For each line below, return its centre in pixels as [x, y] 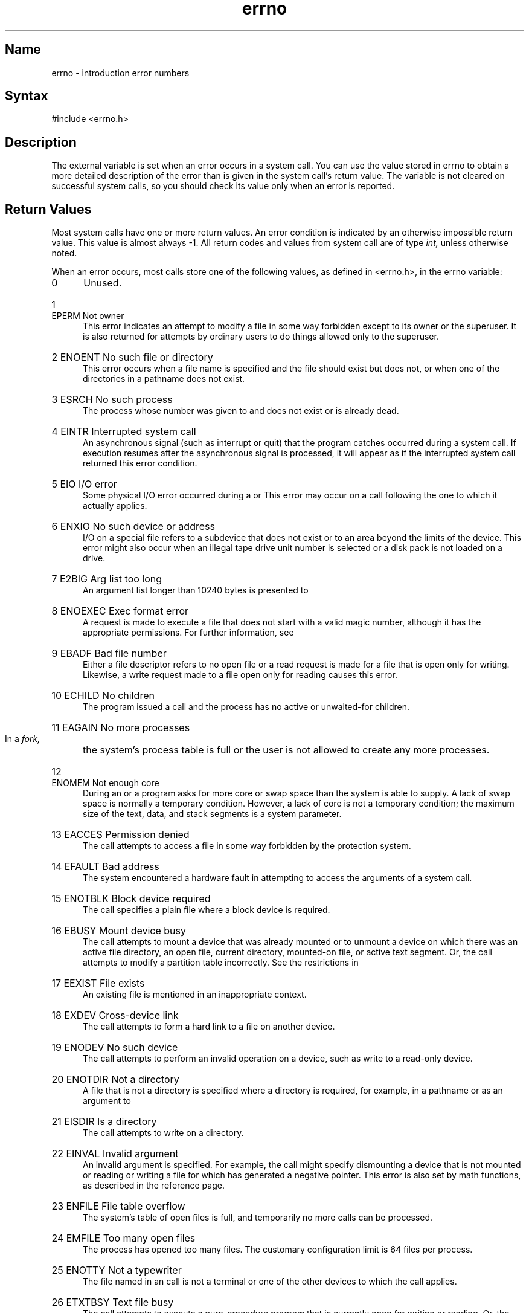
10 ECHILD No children [103, 696]
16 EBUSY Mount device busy [119, 931]
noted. [64, 253]
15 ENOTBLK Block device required [131, 899]
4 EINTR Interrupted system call [124, 432]
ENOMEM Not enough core [105, 783]
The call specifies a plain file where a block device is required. [207, 910]
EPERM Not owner [88, 316]
